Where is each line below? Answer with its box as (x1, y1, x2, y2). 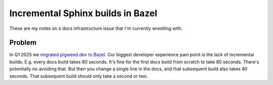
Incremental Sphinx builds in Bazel (9, 8, 158, 19)
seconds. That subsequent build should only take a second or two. (9, 73, 149, 79)
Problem (9, 38, 37, 47)
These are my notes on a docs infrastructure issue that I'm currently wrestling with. (9, 25, 183, 31)
